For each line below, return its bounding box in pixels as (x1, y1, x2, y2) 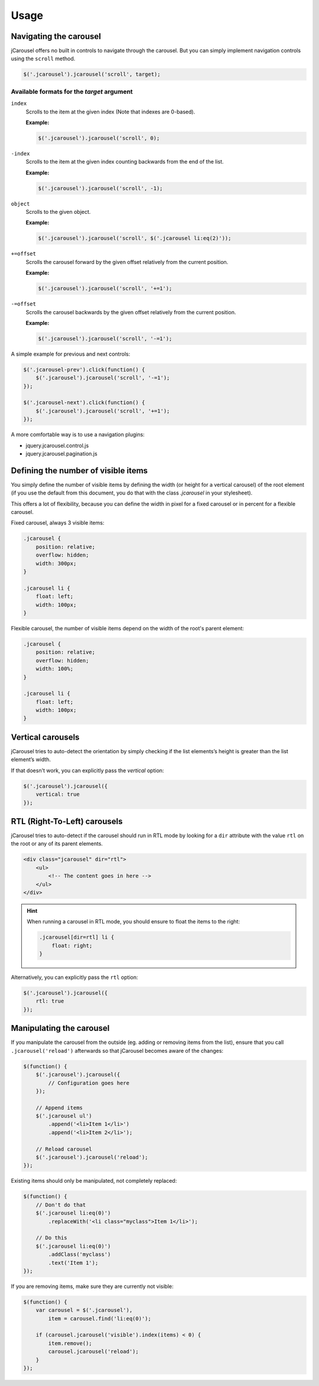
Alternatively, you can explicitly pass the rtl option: (11, 974, 138, 981)
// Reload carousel (35, 1146, 93, 1152)
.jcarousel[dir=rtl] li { (39, 934, 115, 941)
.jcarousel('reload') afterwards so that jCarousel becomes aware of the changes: (11, 1047, 224, 1054)
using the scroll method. (11, 55, 76, 62)
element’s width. (11, 756, 51, 763)
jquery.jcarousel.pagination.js (25, 450, 97, 457)
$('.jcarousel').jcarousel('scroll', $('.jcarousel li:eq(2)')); (38, 235, 232, 242)
